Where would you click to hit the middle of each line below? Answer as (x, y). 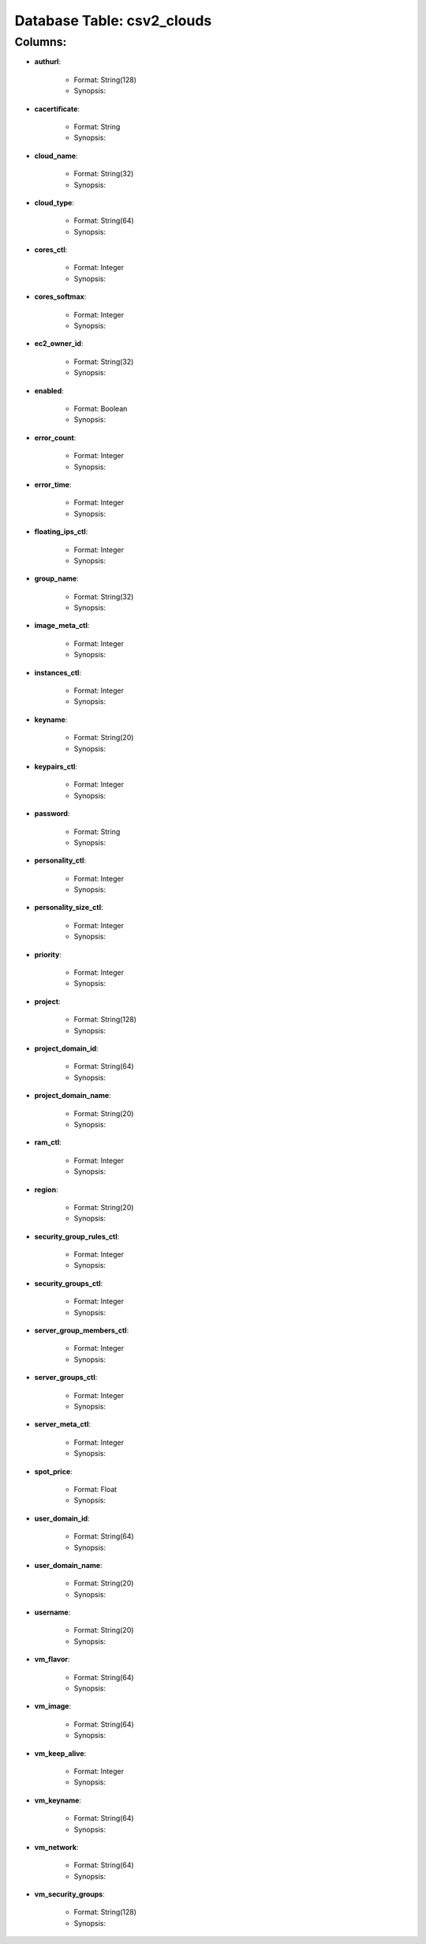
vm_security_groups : (70, 1894)
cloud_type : (54, 202)
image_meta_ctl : (62, 626)
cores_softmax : (60, 297)
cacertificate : (57, 109)
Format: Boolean (101, 408)
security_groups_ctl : (69, 1283)
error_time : (53, 484)
